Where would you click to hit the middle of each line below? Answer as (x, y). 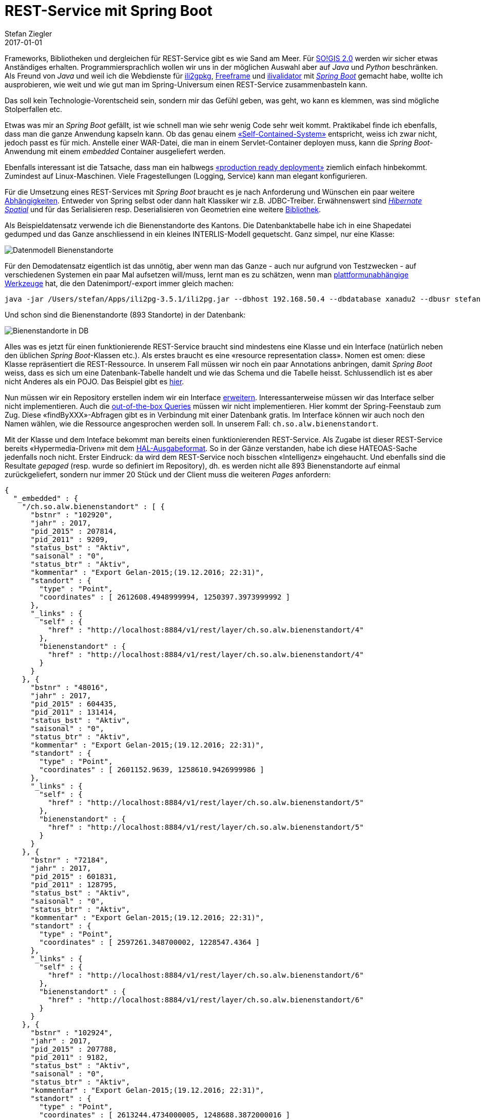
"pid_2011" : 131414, (74, 712)
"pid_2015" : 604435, (74, 704)
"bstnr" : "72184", (70, 860)
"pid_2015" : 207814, (74, 531)
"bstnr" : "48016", (70, 687)
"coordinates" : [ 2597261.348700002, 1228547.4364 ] (150, 942)
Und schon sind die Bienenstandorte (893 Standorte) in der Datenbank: (125, 314)
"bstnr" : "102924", (72, 1032)
